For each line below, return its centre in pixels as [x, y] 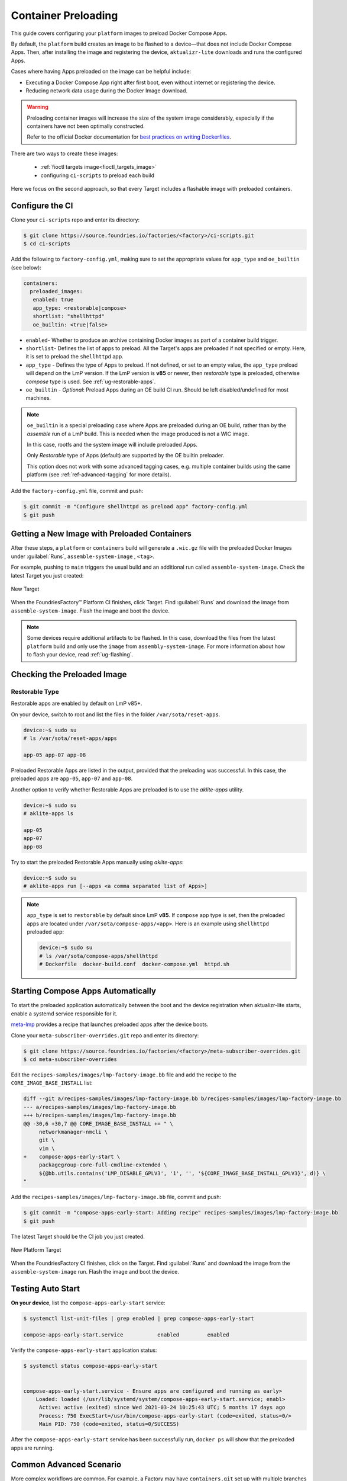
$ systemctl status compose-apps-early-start [90, 1366]
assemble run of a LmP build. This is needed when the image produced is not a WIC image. [138, 434]
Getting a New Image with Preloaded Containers [101, 534]
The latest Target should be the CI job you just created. [78, 1236]
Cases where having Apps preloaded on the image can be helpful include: [101, 72]
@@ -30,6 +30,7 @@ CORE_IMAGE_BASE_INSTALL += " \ [98, 1123]
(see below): [26, 267]
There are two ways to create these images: [64, 153]
